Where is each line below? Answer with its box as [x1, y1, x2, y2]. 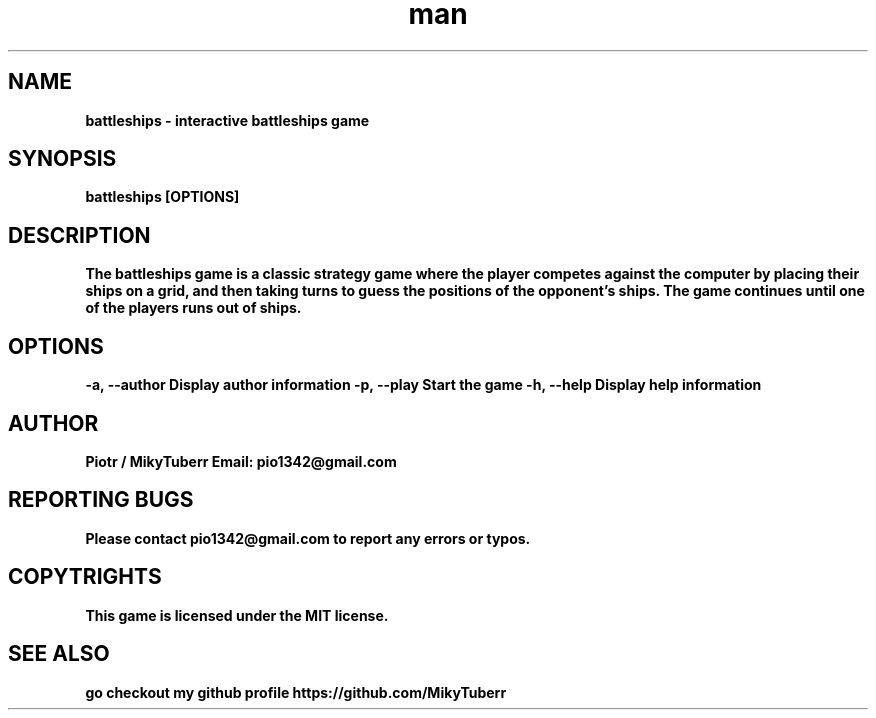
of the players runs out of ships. [85, 299, 302, 317]
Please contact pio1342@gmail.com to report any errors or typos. [85, 529, 531, 547]
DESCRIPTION [8, 222, 151, 248]
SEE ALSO [8, 641, 110, 667]
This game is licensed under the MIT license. [85, 606, 389, 624]
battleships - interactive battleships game [85, 111, 370, 129]
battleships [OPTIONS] [85, 188, 240, 206]
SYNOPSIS [8, 146, 117, 172]
